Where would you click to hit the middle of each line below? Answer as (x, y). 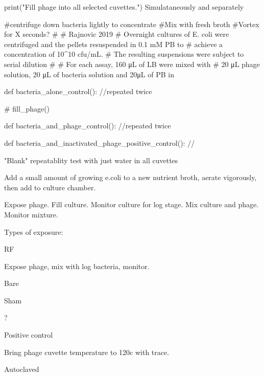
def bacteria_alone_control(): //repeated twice (78, 91)
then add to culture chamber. (50, 187)
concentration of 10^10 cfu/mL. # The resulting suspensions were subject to (124, 54)
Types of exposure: (34, 231)
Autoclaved (22, 369)
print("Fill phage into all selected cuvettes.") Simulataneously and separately (124, 7)
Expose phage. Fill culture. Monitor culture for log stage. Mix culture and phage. (131, 204)
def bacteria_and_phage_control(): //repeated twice (88, 126)
